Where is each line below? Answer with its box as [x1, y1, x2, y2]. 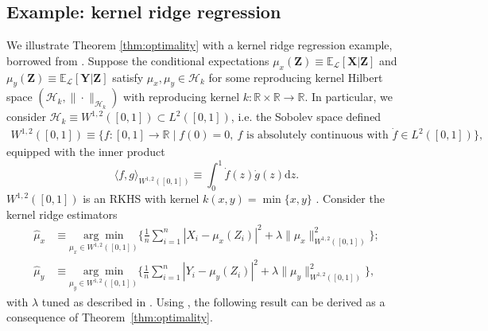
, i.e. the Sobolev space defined [230, 108, 381, 125]
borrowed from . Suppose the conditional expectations [6, 52, 269, 68]
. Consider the [316, 190, 385, 207]
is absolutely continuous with [246, 130, 389, 142]
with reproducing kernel [123, 88, 240, 105]
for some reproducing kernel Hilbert [208, 68, 383, 85]
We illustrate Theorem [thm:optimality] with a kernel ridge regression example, [6, 37, 393, 53]
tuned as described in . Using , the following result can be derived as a [41, 293, 385, 310]
